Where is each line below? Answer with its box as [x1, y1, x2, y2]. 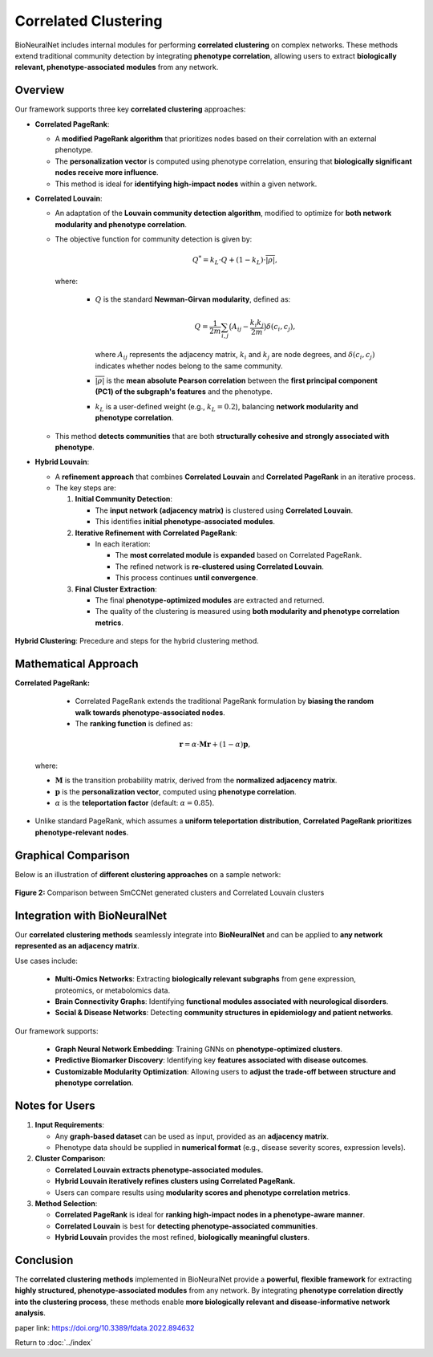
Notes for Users [14, 1099, 95, 1113]
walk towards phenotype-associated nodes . [75, 707, 226, 717]
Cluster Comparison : [34, 1154, 106, 1164]
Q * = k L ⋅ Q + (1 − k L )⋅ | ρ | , [192, 254, 278, 266]
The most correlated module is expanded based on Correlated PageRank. [115, 551, 362, 560]
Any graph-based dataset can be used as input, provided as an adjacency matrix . [55, 1132, 329, 1141]
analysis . [14, 1308, 46, 1318]
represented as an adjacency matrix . [14, 941, 140, 951]
